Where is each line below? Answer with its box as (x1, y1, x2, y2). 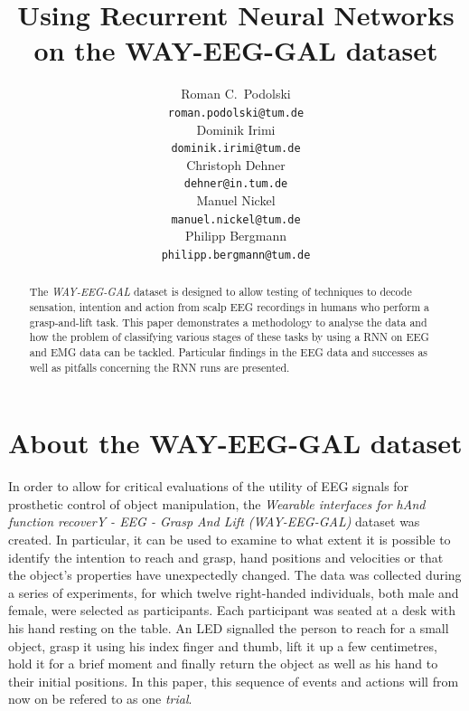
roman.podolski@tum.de (167, 106, 305, 119)
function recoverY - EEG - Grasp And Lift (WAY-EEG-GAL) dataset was (8, 512, 420, 531)
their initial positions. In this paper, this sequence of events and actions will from (8, 671, 459, 690)
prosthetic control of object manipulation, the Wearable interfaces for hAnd (8, 494, 426, 513)
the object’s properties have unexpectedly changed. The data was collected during (8, 565, 462, 584)
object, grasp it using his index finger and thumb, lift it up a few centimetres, (8, 636, 437, 655)
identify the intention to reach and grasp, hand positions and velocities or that (8, 547, 444, 566)
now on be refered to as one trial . (8, 689, 192, 708)
